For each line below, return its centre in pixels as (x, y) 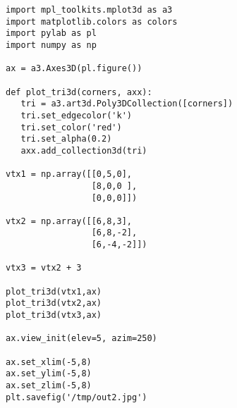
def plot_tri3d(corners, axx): (79, 92)
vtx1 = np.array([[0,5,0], (69, 174)
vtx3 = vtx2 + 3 (44, 268)
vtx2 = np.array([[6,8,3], (69, 221)
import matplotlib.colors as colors (92, 21)
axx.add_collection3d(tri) (84, 150)
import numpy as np (51, 45)
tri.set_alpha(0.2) (66, 139)
